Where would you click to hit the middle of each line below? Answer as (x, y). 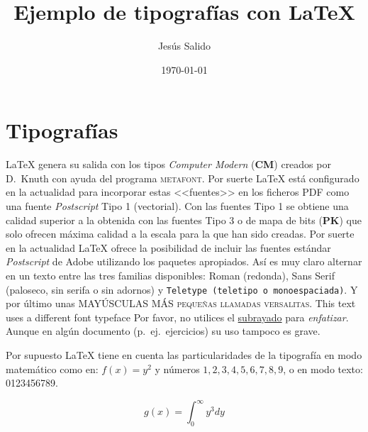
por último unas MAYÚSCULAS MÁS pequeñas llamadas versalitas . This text (181, 303)
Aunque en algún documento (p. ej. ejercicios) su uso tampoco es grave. (163, 331)
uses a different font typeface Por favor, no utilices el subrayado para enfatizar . (177, 317)
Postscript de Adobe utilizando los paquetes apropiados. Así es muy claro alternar (184, 261)
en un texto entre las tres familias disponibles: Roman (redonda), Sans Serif (171, 275)
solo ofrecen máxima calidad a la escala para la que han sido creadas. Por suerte (180, 234)
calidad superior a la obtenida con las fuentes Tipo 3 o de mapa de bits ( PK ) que (184, 220)
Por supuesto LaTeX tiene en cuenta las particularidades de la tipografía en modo (184, 355)
